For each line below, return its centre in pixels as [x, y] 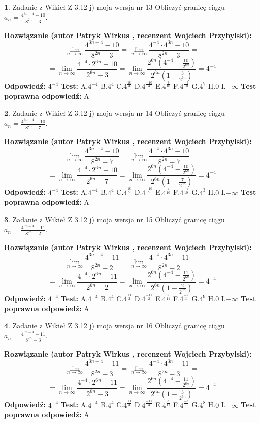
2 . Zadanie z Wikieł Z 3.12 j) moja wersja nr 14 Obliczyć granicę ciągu [115, 113]
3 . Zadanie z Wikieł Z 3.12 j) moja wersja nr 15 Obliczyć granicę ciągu [115, 219]
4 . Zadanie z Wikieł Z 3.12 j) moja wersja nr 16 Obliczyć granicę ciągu [115, 325]
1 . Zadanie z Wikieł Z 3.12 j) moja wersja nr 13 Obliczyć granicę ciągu [115, 7]
